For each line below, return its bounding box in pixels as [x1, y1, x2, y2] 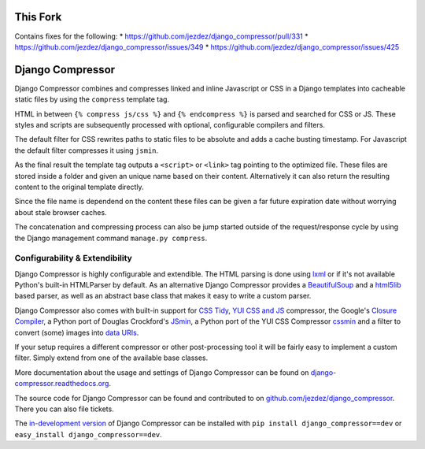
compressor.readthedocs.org [14, 379, 109, 388]
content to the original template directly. [14, 182, 145, 191]
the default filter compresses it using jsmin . [14, 146, 159, 155]
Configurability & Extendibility [14, 253, 133, 264]
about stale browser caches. [14, 207, 107, 217]
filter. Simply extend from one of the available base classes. [14, 353, 209, 362]
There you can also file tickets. [14, 404, 114, 414]
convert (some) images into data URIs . [14, 328, 139, 337]
